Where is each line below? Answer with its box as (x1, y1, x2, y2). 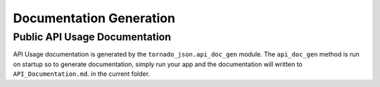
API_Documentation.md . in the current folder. (13, 70, 151, 78)
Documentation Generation (13, 10, 176, 26)
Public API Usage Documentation (13, 31, 172, 43)
